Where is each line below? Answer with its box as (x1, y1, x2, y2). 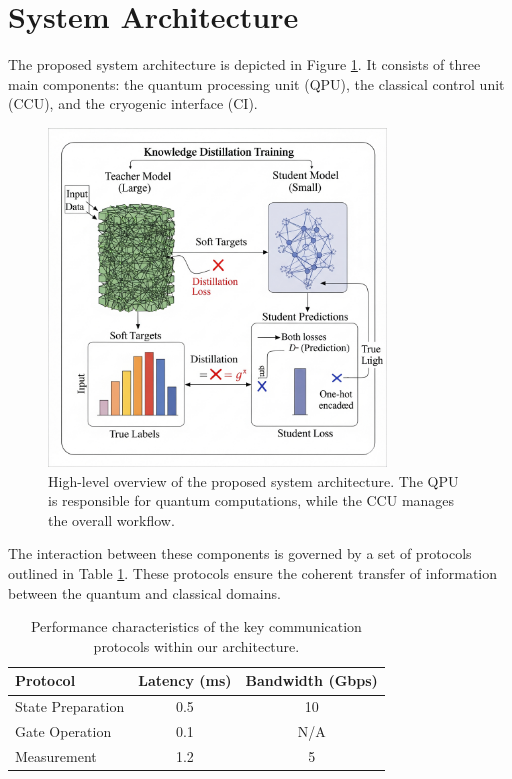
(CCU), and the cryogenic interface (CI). (8, 93, 258, 114)
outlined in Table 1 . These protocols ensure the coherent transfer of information (8, 563, 498, 584)
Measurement (15, 745, 97, 766)
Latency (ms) (138, 670, 232, 691)
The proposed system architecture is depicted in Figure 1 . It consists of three (8, 54, 481, 75)
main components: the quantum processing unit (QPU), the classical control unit (8, 73, 505, 94)
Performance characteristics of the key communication (30, 616, 362, 637)
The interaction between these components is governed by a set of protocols (8, 543, 472, 564)
